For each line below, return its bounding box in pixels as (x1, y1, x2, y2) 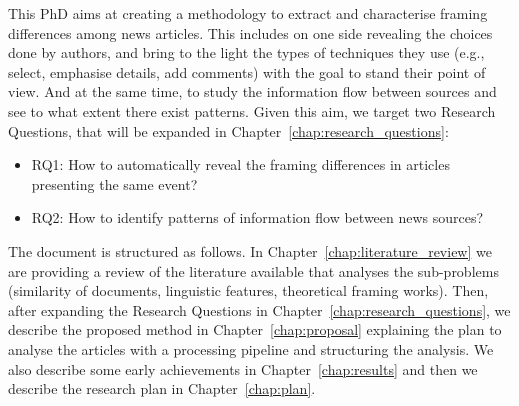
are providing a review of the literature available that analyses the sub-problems (8, 260, 499, 281)
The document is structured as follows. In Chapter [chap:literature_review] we (8, 240, 492, 261)
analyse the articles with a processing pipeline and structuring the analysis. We (8, 338, 494, 359)
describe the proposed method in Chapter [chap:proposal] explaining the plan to (8, 319, 502, 340)
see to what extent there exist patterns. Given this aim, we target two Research (8, 100, 496, 121)
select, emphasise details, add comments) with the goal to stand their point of (8, 61, 486, 82)
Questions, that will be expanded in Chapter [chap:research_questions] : (8, 120, 449, 141)
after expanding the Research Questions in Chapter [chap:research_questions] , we (8, 299, 511, 320)
